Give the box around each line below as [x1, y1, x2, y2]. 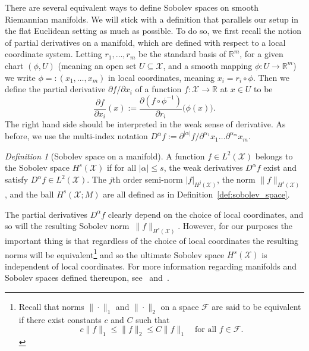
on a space [160, 300, 199, 312]
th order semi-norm [112, 173, 183, 186]
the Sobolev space [5, 161, 70, 174]
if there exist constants [18, 313, 102, 325]
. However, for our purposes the [178, 220, 293, 232]
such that [135, 313, 170, 325]
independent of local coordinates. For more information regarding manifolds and [5, 259, 297, 272]
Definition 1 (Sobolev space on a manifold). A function [5, 149, 205, 162]
